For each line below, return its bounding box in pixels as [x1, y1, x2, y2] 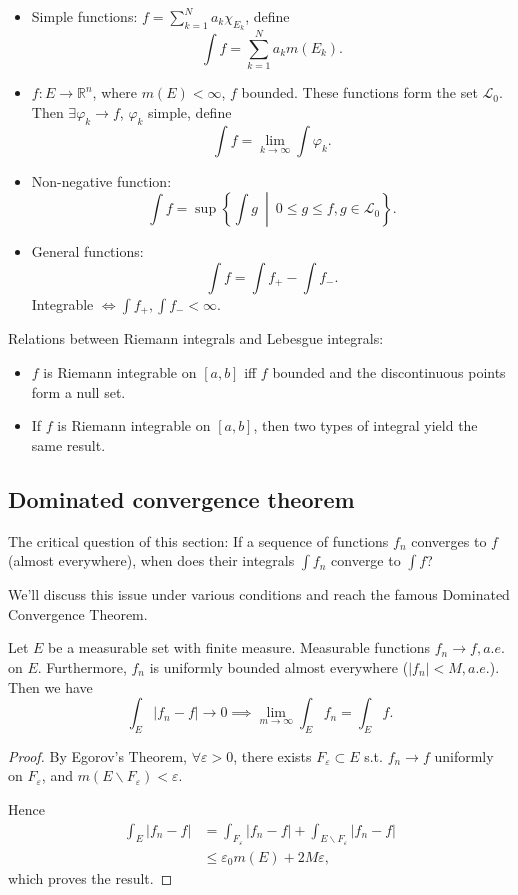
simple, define [148, 101, 232, 122]
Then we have [8, 676, 93, 697]
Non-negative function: [31, 170, 172, 191]
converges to [411, 530, 487, 551]
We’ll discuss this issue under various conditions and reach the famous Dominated [8, 584, 510, 605]
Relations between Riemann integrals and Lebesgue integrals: [8, 328, 384, 349]
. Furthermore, [37, 656, 127, 677]
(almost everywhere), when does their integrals [8, 550, 295, 571]
